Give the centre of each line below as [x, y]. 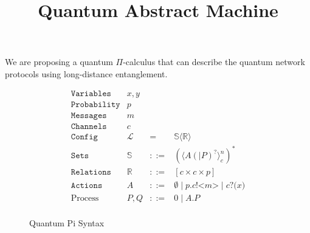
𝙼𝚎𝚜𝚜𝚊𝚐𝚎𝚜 [89, 115]
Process [85, 199]
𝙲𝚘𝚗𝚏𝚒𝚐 [84, 137]
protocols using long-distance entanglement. [86, 73]
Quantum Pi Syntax [67, 223]
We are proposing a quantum [59, 62]
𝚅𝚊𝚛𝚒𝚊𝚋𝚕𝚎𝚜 [91, 93]
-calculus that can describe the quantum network [214, 62]
